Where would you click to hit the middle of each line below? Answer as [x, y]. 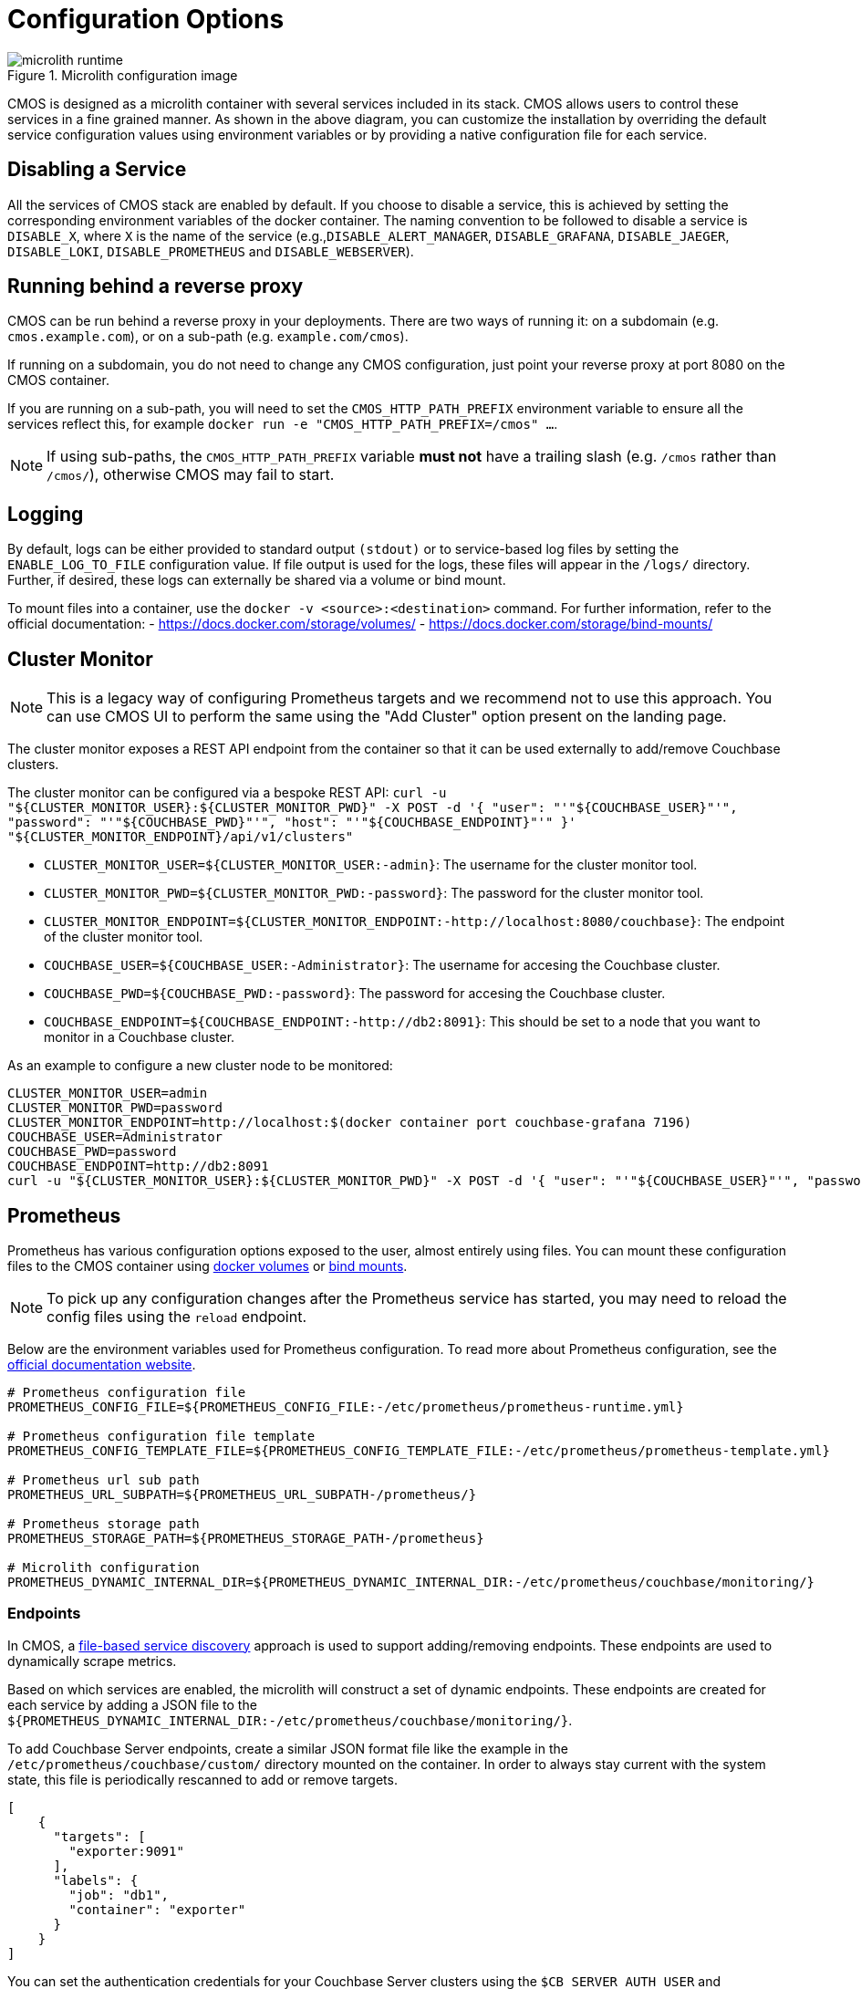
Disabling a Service [97, 170]
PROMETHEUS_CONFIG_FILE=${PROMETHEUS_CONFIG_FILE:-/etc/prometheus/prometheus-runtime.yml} [346, 1406]
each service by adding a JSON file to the [132, 1704]
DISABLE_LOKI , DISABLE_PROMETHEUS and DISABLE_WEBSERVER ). [211, 251]
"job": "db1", [119, 1895]
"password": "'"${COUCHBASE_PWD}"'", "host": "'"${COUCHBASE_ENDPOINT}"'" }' [292, 823]
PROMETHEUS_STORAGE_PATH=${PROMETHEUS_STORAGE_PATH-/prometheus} [246, 1538]
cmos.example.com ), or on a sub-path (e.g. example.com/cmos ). [208, 337]
